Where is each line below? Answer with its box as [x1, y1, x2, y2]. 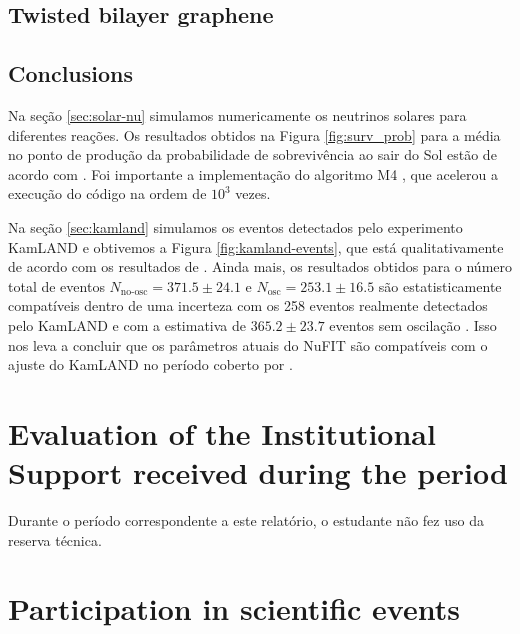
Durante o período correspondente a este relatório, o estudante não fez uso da [8, 510, 484, 531]
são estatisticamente [378, 275, 502, 296]
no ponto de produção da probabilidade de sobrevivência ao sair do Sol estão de [8, 144, 497, 165]
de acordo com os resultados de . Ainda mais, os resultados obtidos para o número [8, 256, 513, 277]
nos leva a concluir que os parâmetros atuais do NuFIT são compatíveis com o [8, 334, 488, 355]
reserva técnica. [8, 529, 102, 550]
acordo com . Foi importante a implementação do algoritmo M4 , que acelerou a [8, 163, 498, 184]
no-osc [120, 287, 148, 298]
